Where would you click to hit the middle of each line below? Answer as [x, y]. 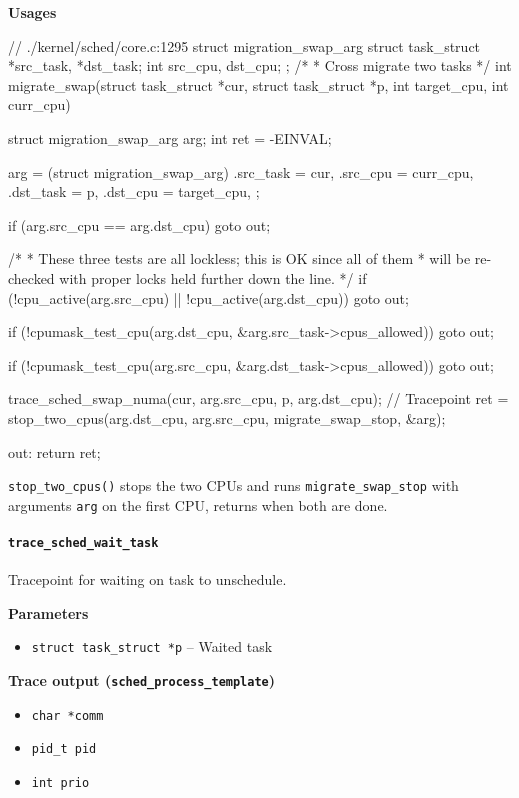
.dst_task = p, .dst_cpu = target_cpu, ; [134, 191]
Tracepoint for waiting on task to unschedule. [147, 579]
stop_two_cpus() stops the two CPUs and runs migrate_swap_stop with [233, 485]
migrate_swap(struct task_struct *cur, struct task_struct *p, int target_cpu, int [258, 84]
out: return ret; [54, 451]
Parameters [48, 612]
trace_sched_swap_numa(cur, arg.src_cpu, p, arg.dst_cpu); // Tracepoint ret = [258, 398]
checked [31, 277]
